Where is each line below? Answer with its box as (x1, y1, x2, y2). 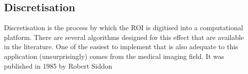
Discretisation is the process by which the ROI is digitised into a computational (4, 22, 243, 33)
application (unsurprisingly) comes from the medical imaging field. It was (4, 51, 224, 61)
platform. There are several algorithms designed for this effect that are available (4, 32, 244, 42)
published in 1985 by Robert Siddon (4, 60, 112, 71)
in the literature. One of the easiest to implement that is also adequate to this (4, 41, 238, 52)
